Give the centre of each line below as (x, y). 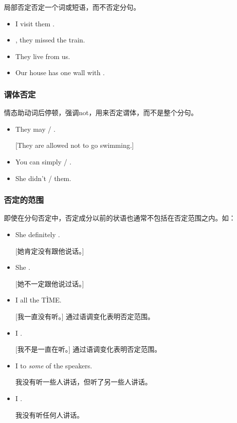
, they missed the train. (50, 40)
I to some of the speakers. (54, 365)
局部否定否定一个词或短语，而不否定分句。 (72, 7)
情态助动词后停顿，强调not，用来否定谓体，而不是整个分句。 (101, 112)
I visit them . (35, 23)
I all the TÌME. (38, 300)
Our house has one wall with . (60, 72)
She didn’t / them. (43, 178)
